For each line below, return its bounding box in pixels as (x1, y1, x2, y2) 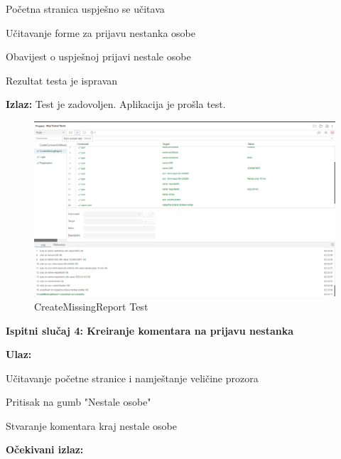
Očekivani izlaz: (6, 442, 84, 457)
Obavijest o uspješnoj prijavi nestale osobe (6, 49, 191, 64)
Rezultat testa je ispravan (6, 72, 118, 87)
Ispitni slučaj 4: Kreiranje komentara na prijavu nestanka (6, 323, 294, 337)
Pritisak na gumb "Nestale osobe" (6, 394, 151, 409)
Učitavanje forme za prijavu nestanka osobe (6, 25, 196, 40)
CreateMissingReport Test (34, 298, 148, 313)
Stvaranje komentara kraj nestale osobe (6, 418, 177, 433)
